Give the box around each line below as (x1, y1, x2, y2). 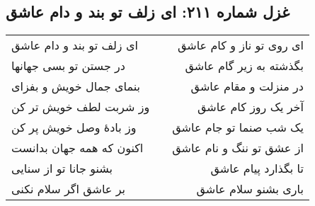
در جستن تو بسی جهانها (11, 57, 125, 74)
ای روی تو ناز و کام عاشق (177, 37, 304, 54)
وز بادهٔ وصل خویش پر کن (11, 119, 137, 136)
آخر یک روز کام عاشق (197, 98, 304, 115)
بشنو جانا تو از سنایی (11, 160, 113, 177)
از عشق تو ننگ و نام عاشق (172, 139, 304, 156)
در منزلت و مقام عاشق (190, 78, 304, 95)
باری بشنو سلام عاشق (196, 181, 304, 198)
